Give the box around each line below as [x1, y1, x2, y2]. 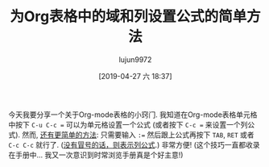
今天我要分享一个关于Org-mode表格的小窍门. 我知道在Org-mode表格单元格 [8, 110, 258, 119]
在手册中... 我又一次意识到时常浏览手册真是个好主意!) [8, 150, 184, 160]
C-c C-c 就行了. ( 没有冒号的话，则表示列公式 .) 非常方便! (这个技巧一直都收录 [8, 140, 260, 149]
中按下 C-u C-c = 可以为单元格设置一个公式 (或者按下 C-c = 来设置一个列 [8, 119, 248, 129]
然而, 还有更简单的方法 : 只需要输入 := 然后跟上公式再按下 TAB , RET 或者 [22, 130, 255, 140]
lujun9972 [118, 54, 152, 65]
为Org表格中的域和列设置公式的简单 [10, 7, 247, 26]
